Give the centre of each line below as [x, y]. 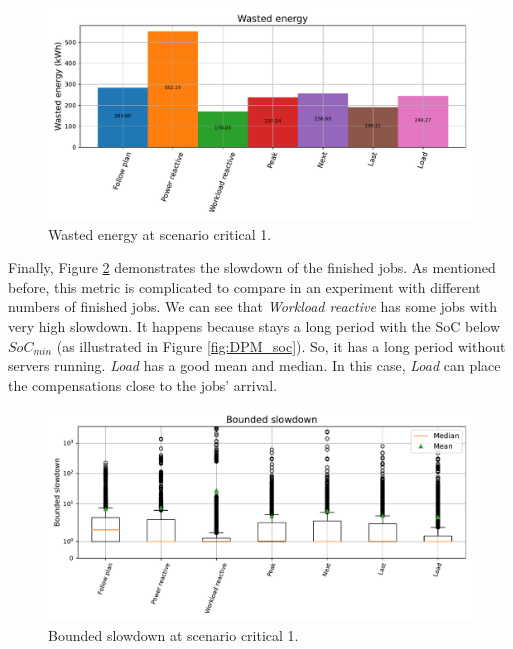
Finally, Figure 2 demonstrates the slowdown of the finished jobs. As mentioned [252, 267]
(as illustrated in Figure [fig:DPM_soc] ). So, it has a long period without [281, 345]
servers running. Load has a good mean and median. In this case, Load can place [254, 365]
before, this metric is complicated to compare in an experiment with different [244, 286]
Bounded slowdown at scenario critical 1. [173, 634]
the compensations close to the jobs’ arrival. [143, 384]
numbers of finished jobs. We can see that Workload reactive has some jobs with [252, 306]
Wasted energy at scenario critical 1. [160, 233]
